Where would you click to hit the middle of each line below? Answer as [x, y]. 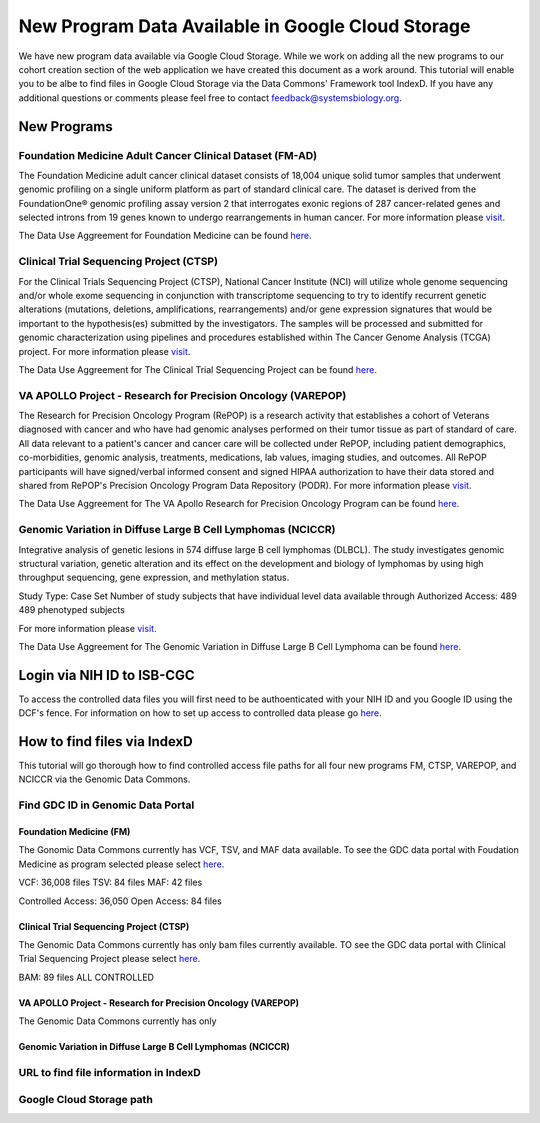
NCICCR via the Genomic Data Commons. [104, 779]
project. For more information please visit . [104, 351]
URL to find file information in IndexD [110, 1072]
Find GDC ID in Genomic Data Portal [106, 805]
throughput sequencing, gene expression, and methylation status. [154, 577]
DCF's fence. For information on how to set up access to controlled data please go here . [200, 713]
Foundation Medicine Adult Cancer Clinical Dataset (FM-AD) [168, 155]
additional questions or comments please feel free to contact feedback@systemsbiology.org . [210, 97]
